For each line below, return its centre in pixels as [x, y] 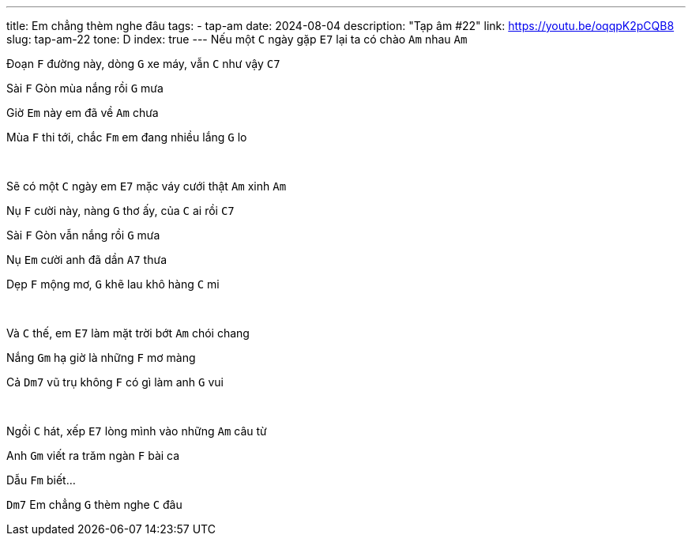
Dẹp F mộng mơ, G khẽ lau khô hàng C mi [113, 284]
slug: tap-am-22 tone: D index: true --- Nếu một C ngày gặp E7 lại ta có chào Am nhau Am [237, 39]
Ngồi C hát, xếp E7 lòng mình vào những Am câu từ [137, 431]
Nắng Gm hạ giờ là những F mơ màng [101, 358]
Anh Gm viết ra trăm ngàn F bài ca [93, 455]
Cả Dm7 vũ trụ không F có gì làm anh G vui [115, 382]
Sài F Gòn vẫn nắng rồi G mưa [83, 235]
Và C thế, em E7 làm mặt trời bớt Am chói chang [128, 333]
